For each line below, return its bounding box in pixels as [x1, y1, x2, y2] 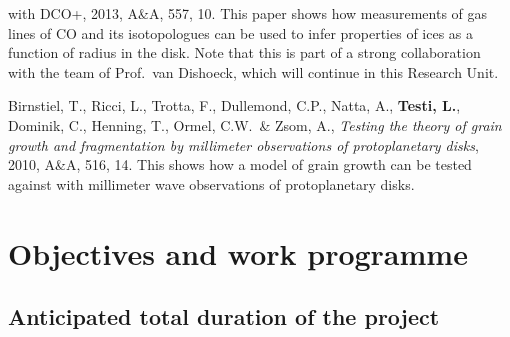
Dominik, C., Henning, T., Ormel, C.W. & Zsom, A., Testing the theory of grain [8, 114, 502, 135]
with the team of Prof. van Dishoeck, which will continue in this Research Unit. [8, 61, 499, 82]
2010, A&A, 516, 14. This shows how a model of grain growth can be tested [8, 154, 472, 175]
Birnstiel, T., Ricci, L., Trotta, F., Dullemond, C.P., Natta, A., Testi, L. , [8, 95, 461, 116]
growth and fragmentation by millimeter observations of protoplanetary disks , [8, 134, 479, 155]
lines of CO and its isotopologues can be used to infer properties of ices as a [8, 22, 474, 43]
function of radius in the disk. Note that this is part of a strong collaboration [8, 42, 481, 63]
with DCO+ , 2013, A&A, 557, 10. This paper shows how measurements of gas [8, 3, 488, 23]
